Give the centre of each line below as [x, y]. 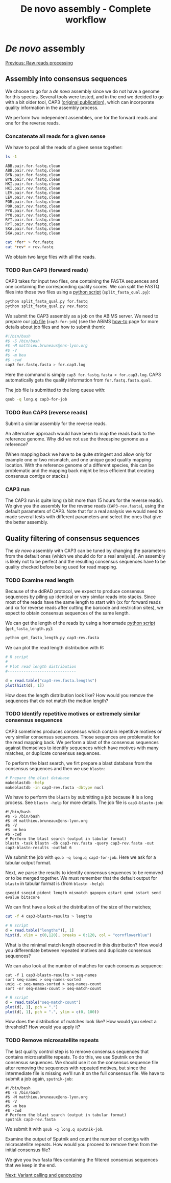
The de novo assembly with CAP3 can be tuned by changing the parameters [86, 551]
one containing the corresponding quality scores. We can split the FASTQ [82, 286]
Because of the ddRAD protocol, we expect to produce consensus [75, 591]
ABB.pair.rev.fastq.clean [33, 170]
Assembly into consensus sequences [66, 79]
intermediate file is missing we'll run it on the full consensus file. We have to [85, 1073]
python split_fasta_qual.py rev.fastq [46, 306]
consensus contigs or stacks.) [37, 476]
